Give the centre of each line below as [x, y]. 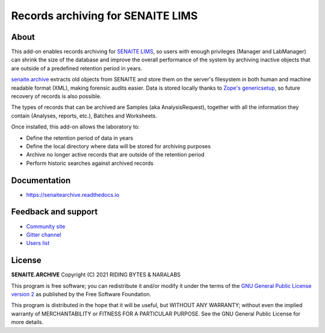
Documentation [41, 180]
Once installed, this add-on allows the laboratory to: [75, 127]
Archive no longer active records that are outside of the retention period [115, 155]
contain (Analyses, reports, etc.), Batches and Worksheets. [84, 116]
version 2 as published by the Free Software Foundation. [81, 294]
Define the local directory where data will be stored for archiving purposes [118, 146]
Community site [46, 226]
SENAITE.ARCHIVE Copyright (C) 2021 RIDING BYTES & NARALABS [96, 275]
